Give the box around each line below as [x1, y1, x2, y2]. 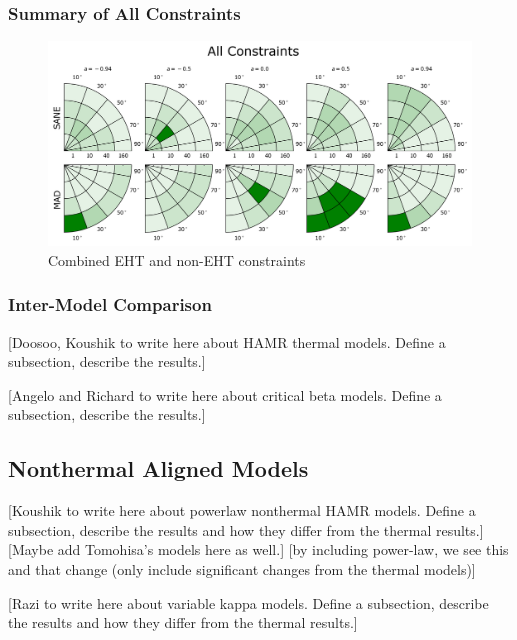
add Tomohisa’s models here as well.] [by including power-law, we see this [57, 539, 509, 560]
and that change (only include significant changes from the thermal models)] [8, 558, 476, 579]
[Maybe [8, 539, 54, 560]
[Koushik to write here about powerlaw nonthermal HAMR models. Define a [8, 500, 476, 521]
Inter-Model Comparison [8, 292, 212, 317]
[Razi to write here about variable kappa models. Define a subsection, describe [8, 592, 489, 613]
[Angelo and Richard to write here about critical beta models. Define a [8, 384, 442, 405]
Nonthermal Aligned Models [8, 453, 309, 484]
